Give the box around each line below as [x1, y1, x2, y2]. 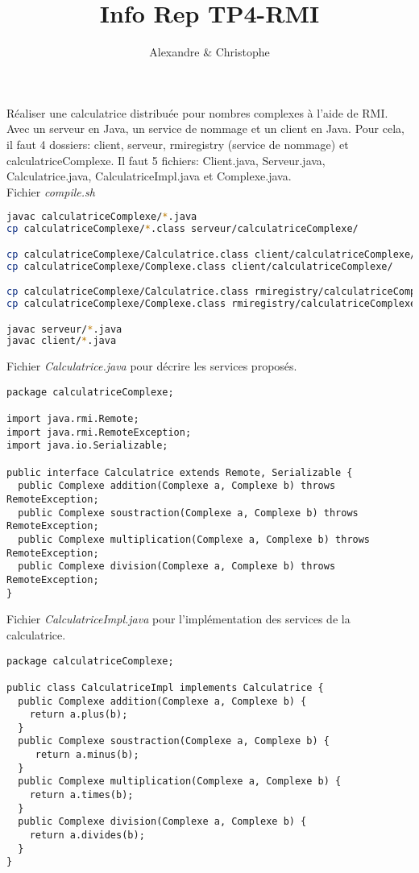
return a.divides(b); [29, 830, 145, 842]
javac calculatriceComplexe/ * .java [6, 211, 197, 223]
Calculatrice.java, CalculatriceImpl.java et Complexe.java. [6, 168, 292, 184]
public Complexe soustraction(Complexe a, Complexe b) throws [18, 507, 359, 519]
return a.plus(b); [29, 709, 128, 721]
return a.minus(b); [35, 749, 139, 761]
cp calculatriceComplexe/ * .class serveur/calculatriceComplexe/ [6, 223, 359, 235]
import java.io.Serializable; [6, 440, 168, 452]
